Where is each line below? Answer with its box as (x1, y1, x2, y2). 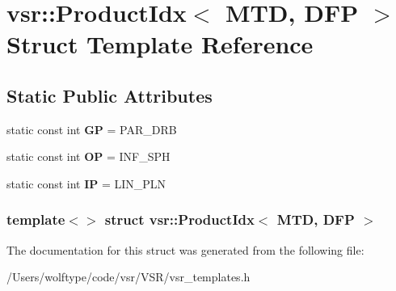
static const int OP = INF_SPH (6, 148, 171, 165)
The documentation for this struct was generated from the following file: (6, 241, 364, 258)
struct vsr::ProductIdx (104, 209, 255, 230)
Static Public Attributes (6, 82, 213, 108)
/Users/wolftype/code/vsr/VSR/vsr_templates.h (6, 268, 251, 285)
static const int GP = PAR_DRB (6, 120, 177, 137)
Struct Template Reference (6, 27, 314, 61)
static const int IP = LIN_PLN (6, 175, 166, 192)
